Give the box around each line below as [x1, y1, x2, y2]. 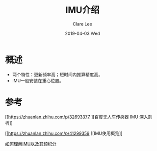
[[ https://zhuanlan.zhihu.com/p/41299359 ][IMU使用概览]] [5, 130, 123, 136]
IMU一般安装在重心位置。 [12, 77, 64, 83]
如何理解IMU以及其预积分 [5, 141, 56, 147]
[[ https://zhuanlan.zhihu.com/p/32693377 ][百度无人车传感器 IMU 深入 [5, 114, 148, 120]
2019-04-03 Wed [65, 30, 100, 36]
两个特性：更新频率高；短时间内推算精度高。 [12, 72, 103, 77]
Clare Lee [73, 21, 92, 27]
